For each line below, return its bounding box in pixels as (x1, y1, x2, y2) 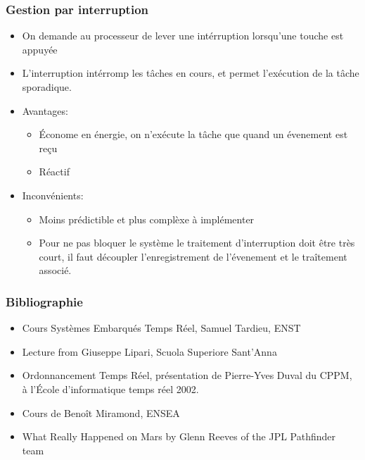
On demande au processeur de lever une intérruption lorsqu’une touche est (22, 28, 344, 43)
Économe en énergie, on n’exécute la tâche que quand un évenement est (39, 127, 348, 142)
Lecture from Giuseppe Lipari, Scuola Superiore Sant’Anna (22, 344, 277, 359)
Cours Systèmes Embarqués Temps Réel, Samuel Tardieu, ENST (22, 321, 301, 335)
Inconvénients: (22, 187, 84, 202)
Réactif (39, 164, 70, 179)
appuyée (22, 42, 58, 56)
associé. (39, 263, 72, 278)
